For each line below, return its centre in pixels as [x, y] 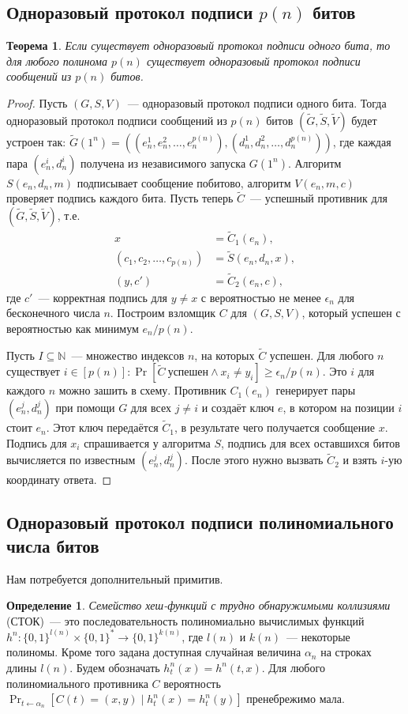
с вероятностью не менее [261, 297]
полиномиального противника [77, 683]
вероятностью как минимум [73, 328]
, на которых [225, 355]
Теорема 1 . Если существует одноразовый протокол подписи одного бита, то [198, 45]
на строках [346, 652]
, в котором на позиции [339, 407]
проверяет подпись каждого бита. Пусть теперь [120, 198]
